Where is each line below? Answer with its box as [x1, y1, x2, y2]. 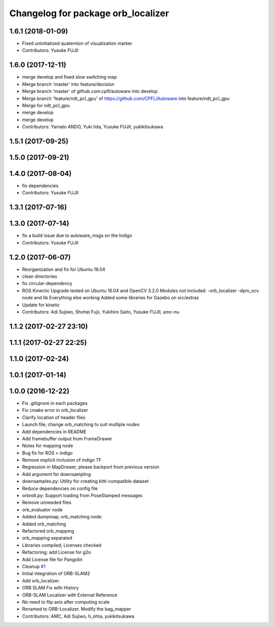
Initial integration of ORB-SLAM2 [22, 571, 90, 577]
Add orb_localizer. [22, 577, 60, 583]
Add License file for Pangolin [22, 556, 83, 563]
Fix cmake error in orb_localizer [22, 407, 88, 413]
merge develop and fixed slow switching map [22, 74, 117, 80]
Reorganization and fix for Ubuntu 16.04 [22, 266, 106, 272]
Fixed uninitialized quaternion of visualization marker [22, 41, 132, 47]
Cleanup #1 [22, 563, 46, 569]
